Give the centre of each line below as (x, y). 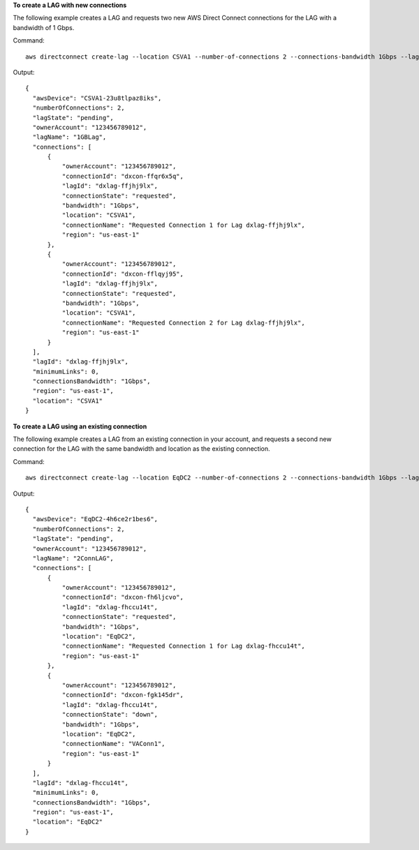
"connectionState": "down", (110, 715)
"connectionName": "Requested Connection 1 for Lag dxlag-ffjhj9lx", (183, 225)
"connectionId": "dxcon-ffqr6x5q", (123, 176)
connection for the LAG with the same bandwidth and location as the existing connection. (141, 449)
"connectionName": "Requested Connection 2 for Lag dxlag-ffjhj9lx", (183, 322)
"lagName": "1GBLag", (69, 137)
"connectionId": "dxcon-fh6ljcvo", (123, 597)
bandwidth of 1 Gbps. (44, 27)
